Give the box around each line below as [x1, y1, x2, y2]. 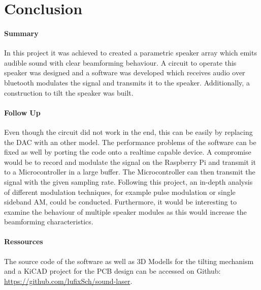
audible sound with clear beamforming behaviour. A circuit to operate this [4, 57, 237, 68]
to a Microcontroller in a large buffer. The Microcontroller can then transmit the [4, 166, 255, 177]
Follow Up [4, 107, 41, 118]
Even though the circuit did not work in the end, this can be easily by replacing [4, 126, 253, 137]
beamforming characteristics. [4, 216, 93, 227]
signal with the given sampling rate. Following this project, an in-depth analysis [4, 176, 253, 187]
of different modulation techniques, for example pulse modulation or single [4, 186, 236, 197]
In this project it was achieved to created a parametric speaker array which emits [4, 47, 257, 58]
